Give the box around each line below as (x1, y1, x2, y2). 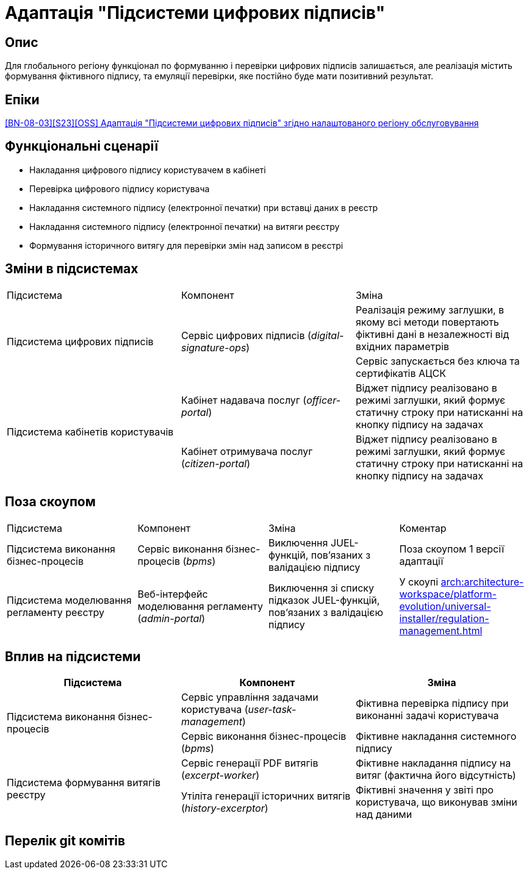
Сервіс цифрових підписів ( (181, 329, 311, 342)
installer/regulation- (399, 612, 489, 625)
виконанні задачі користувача (355, 709, 499, 722)
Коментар (399, 521, 447, 534)
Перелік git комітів (5, 833, 126, 848)
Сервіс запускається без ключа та (355, 354, 520, 367)
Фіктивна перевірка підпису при (355, 697, 509, 710)
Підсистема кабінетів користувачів (7, 425, 174, 438)
